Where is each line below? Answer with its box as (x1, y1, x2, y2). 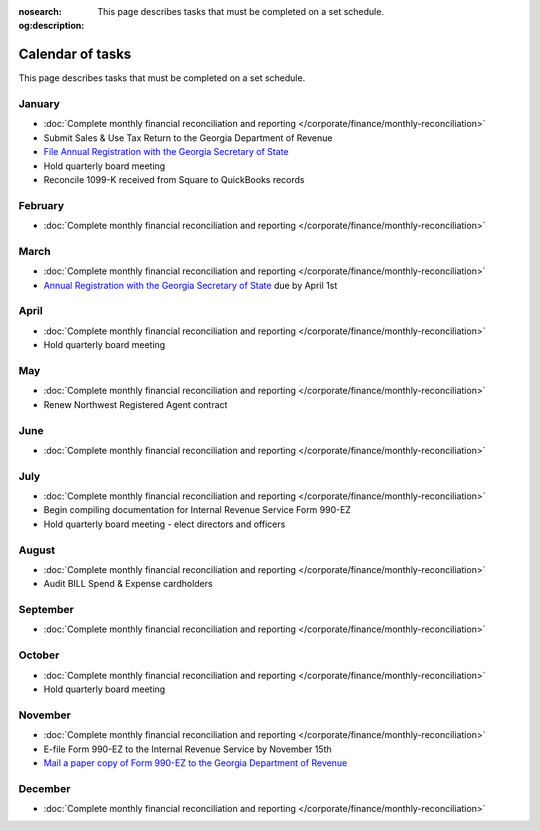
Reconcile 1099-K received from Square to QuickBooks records (43, 174, 305, 185)
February (18, 198, 65, 212)
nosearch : (18, 6, 62, 17)
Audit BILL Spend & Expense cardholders (43, 578, 214, 590)
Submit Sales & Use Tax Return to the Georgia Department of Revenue (43, 131, 333, 144)
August (18, 543, 56, 557)
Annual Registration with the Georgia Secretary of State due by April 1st (43, 279, 338, 291)
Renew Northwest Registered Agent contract (43, 398, 228, 410)
